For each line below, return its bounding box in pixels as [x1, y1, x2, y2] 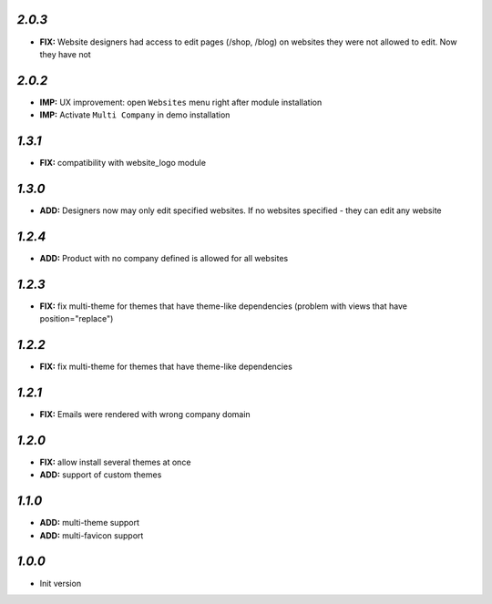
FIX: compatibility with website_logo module [39, 158, 207, 169]
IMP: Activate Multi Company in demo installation [39, 109, 231, 120]
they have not [39, 48, 91, 59]
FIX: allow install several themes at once [39, 456, 191, 467]
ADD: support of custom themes [39, 469, 162, 480]
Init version [39, 578, 82, 589]
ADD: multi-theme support [39, 517, 140, 528]
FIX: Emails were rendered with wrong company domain [39, 409, 251, 420]
